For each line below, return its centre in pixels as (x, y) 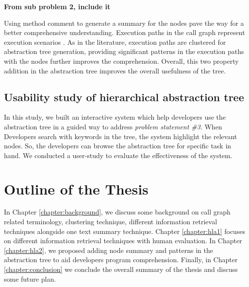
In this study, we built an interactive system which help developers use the (115, 117)
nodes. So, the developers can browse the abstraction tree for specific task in (118, 146)
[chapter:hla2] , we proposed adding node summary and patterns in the (108, 250)
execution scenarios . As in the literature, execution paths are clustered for (115, 42)
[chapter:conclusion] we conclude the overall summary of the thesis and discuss (121, 269)
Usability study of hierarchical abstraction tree (124, 97)
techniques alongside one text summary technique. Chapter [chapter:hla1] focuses (125, 231)
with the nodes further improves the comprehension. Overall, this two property (121, 61)
